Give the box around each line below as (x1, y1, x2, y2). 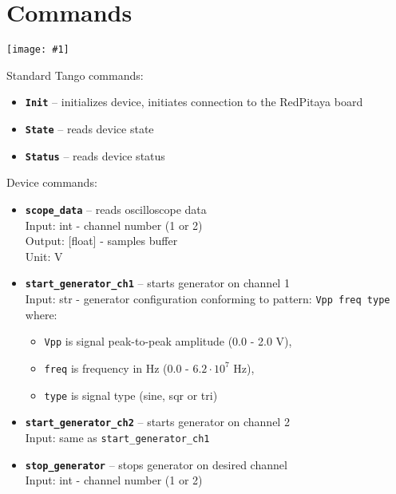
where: (25, 306, 57, 322)
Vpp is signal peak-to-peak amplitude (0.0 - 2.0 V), (44, 333, 292, 350)
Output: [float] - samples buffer (25, 232, 178, 249)
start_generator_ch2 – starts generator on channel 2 (25, 413, 290, 430)
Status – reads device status (25, 147, 165, 164)
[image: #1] (6, 44, 69, 56)
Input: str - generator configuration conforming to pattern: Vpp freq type (25, 290, 390, 307)
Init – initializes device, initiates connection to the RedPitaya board (25, 93, 363, 110)
